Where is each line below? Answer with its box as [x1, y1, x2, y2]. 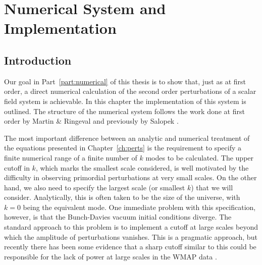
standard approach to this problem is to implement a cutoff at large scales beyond [4, 222, 258, 232]
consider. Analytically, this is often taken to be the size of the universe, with [4, 192, 240, 202]
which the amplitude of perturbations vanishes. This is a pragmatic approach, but [4, 231, 257, 242]
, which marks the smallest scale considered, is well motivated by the [35, 162, 249, 173]
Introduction [4, 52, 72, 68]
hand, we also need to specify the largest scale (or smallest [4, 182, 185, 192]
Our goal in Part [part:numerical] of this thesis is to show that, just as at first [4, 76, 246, 86]
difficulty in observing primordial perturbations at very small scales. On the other [4, 172, 257, 183]
